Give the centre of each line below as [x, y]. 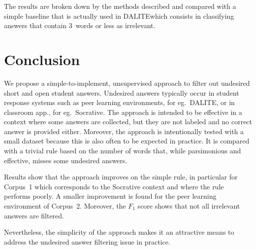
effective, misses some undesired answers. [66, 160]
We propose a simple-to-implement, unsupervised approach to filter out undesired [127, 83]
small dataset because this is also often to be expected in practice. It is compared [127, 141]
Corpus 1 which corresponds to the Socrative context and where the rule [114, 186]
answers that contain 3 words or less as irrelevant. [80, 25]
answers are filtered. [34, 215]
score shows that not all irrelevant [189, 206]
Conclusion [42, 59]
